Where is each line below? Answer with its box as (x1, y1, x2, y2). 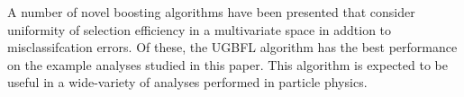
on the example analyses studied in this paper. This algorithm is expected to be (7, 55, 448, 74)
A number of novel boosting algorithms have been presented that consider (7, 3, 415, 21)
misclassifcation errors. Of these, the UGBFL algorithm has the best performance (7, 38, 458, 57)
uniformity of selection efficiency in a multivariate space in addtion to (7, 20, 392, 39)
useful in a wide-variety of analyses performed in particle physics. (7, 73, 368, 92)
